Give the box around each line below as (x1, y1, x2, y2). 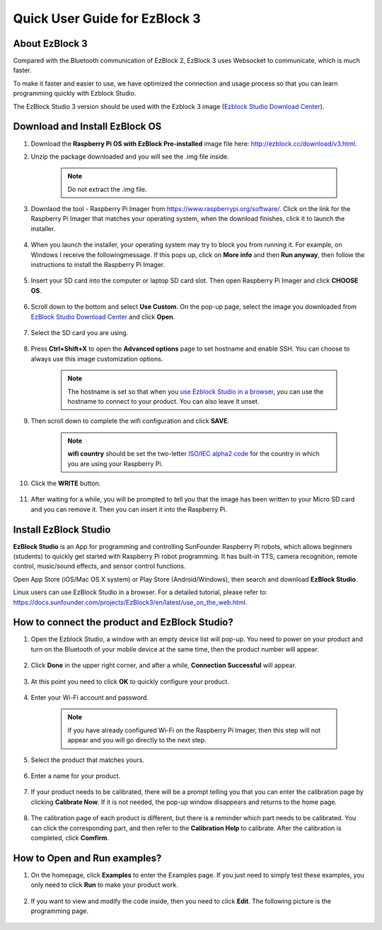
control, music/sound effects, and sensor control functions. (13, 562, 187, 570)
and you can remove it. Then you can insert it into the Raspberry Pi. (30, 505, 228, 514)
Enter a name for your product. (30, 771, 121, 780)
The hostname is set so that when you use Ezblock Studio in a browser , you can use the (67, 387, 324, 396)
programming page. (30, 907, 88, 915)
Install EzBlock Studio (13, 523, 111, 535)
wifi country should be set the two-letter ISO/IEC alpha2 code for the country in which (67, 450, 320, 458)
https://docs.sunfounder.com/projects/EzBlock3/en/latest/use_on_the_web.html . (13, 598, 248, 606)
